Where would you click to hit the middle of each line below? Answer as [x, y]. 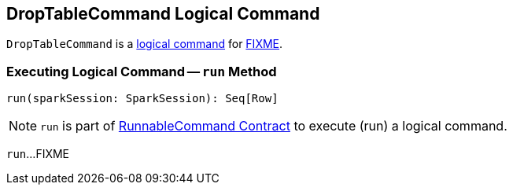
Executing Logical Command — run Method [142, 71]
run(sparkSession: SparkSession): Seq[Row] [142, 99]
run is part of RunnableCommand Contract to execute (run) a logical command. [274, 126]
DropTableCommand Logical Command [163, 14]
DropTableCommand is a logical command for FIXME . [145, 44]
